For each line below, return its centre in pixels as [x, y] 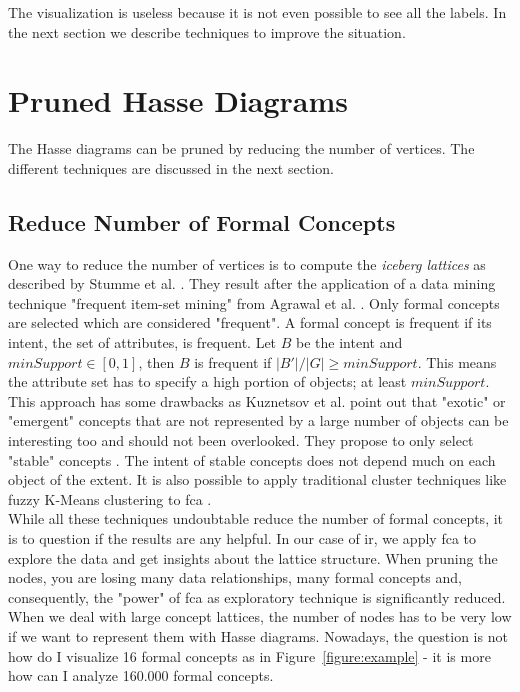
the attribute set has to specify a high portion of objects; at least [207, 381]
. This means [457, 361]
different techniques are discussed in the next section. [171, 167]
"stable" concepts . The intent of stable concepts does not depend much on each [252, 459]
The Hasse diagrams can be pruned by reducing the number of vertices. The [241, 148]
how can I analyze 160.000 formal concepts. [141, 675]
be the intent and [349, 342]
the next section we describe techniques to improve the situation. [207, 31]
